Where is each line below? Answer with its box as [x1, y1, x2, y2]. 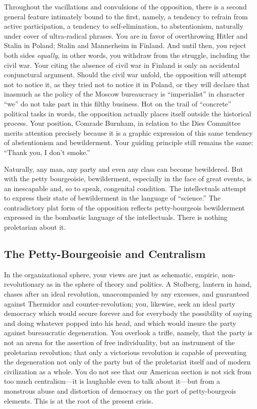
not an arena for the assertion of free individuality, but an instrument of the [4, 337, 235, 348]
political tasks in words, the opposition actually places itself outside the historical [4, 108, 252, 118]
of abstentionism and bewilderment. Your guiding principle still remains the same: [4, 137, 254, 148]
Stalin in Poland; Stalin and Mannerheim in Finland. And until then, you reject [4, 40, 247, 51]
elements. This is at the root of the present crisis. [4, 395, 154, 406]
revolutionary [4, 279, 45, 289]
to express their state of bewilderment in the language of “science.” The [4, 193, 221, 203]
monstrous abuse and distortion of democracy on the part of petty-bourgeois [4, 385, 236, 396]
